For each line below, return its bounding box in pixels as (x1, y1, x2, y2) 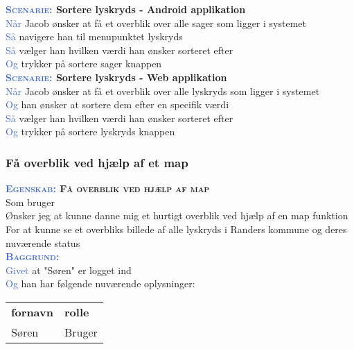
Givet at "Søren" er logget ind (6, 262, 132, 277)
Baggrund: (6, 249, 60, 264)
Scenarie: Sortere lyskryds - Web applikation (6, 69, 227, 84)
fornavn (11, 303, 53, 320)
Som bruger (6, 194, 55, 209)
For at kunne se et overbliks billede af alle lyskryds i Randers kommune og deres (6, 221, 347, 236)
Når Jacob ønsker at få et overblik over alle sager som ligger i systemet (6, 15, 306, 30)
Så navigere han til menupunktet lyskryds (6, 29, 183, 44)
